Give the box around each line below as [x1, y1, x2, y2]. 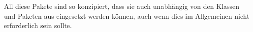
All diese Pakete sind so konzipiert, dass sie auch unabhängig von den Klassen [4, 1, 240, 11]
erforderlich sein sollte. [4, 20, 72, 31]
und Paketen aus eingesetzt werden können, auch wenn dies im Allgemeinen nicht [4, 10, 250, 21]
